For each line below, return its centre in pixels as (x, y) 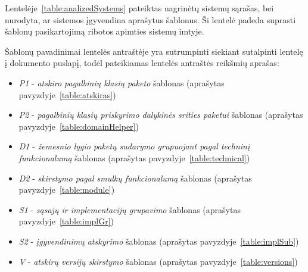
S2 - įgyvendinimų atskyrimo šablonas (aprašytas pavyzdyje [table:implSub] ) (159, 241)
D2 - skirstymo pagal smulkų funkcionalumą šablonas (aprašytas (135, 178)
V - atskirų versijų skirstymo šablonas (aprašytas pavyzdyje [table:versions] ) (158, 261)
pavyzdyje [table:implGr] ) (66, 221)
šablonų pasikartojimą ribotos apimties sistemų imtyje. (105, 31)
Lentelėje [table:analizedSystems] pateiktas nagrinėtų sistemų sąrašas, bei (139, 8)
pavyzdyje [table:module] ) (67, 190)
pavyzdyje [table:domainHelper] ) (79, 126)
